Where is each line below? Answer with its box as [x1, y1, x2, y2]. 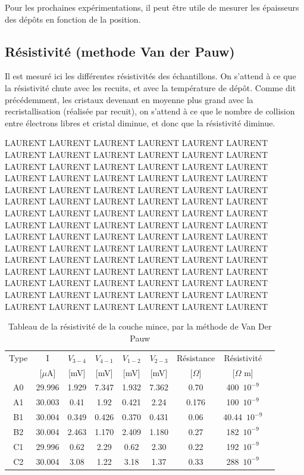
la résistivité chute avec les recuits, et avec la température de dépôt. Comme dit [5, 81, 296, 94]
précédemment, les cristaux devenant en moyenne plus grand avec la [5, 93, 253, 105]
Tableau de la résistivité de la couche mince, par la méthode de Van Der [8, 320, 272, 333]
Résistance [177, 351, 215, 364]
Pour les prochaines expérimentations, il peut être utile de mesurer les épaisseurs [5, 1, 299, 13]
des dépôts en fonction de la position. [5, 13, 141, 25]
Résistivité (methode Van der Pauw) [5, 42, 235, 60]
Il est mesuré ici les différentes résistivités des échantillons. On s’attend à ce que [5, 70, 296, 82]
